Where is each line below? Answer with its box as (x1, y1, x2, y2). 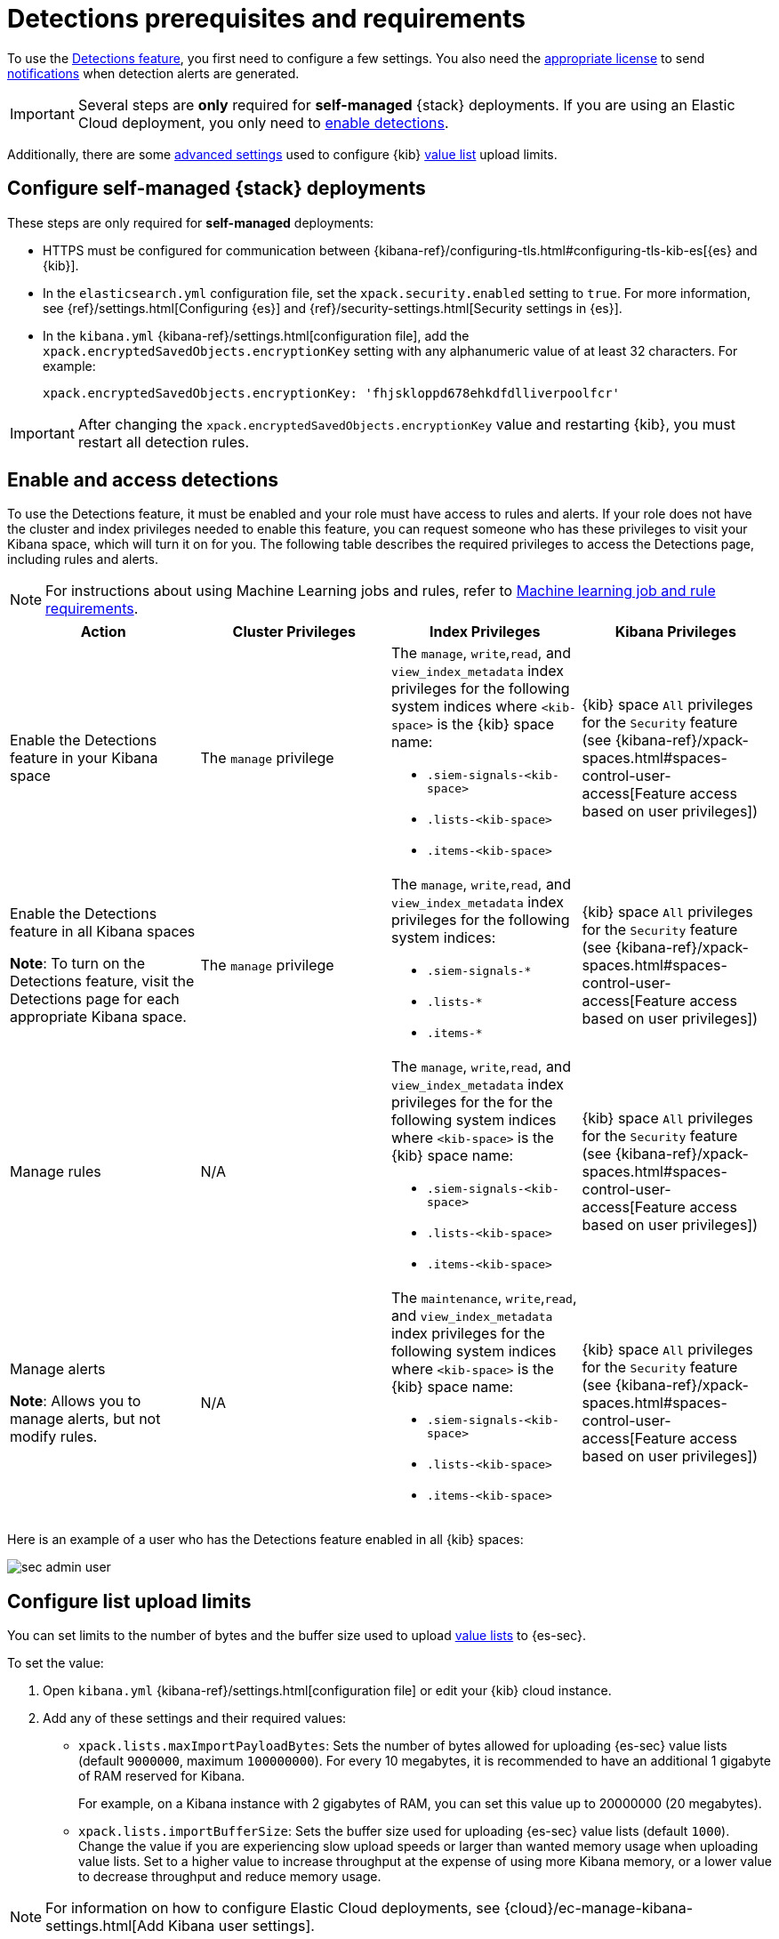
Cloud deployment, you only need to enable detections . (77, 113, 449, 132)
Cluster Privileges (232, 623, 356, 641)
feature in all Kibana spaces (10, 921, 196, 940)
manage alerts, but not (10, 1410, 161, 1428)
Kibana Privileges (614, 623, 736, 641)
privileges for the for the (391, 1093, 553, 1112)
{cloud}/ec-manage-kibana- (503, 1899, 694, 1918)
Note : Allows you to (10, 1392, 141, 1411)
